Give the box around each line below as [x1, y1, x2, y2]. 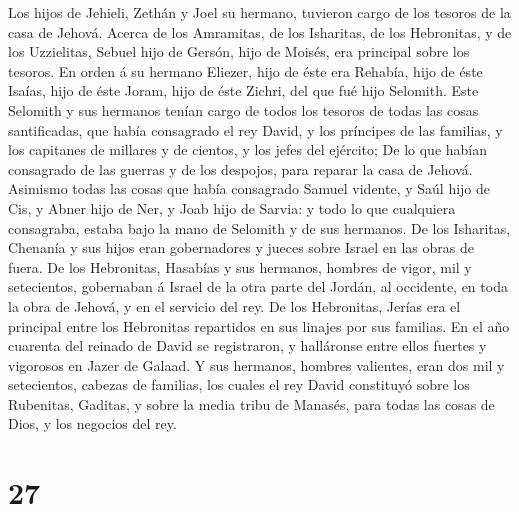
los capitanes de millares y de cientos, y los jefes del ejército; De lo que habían [8, 139, 488, 160]
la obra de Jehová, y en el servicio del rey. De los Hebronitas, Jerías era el [8, 295, 461, 316]
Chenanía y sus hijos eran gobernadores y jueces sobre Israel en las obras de [8, 237, 475, 258]
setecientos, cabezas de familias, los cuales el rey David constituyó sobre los [8, 374, 470, 395]
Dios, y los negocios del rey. [8, 413, 177, 434]
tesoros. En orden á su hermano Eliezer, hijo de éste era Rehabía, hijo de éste [8, 60, 483, 81]
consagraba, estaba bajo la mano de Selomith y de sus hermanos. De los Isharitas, [8, 217, 511, 238]
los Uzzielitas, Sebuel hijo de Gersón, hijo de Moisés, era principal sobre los [8, 41, 470, 62]
